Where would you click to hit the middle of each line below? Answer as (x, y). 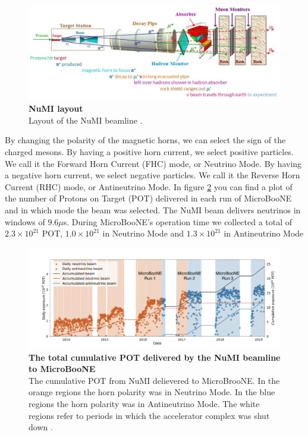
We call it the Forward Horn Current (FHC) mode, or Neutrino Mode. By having (153, 163)
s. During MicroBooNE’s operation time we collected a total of (178, 221)
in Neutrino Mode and (143, 233)
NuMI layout (56, 108)
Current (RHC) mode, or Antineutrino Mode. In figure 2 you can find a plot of (149, 186)
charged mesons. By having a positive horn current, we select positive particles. (149, 152)
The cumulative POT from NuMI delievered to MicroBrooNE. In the (154, 380)
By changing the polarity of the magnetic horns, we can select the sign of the (145, 140)
